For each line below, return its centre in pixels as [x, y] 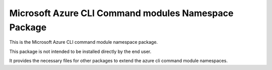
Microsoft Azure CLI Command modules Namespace [121, 13]
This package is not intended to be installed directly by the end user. [80, 51]
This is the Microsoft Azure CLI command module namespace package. [84, 42]
